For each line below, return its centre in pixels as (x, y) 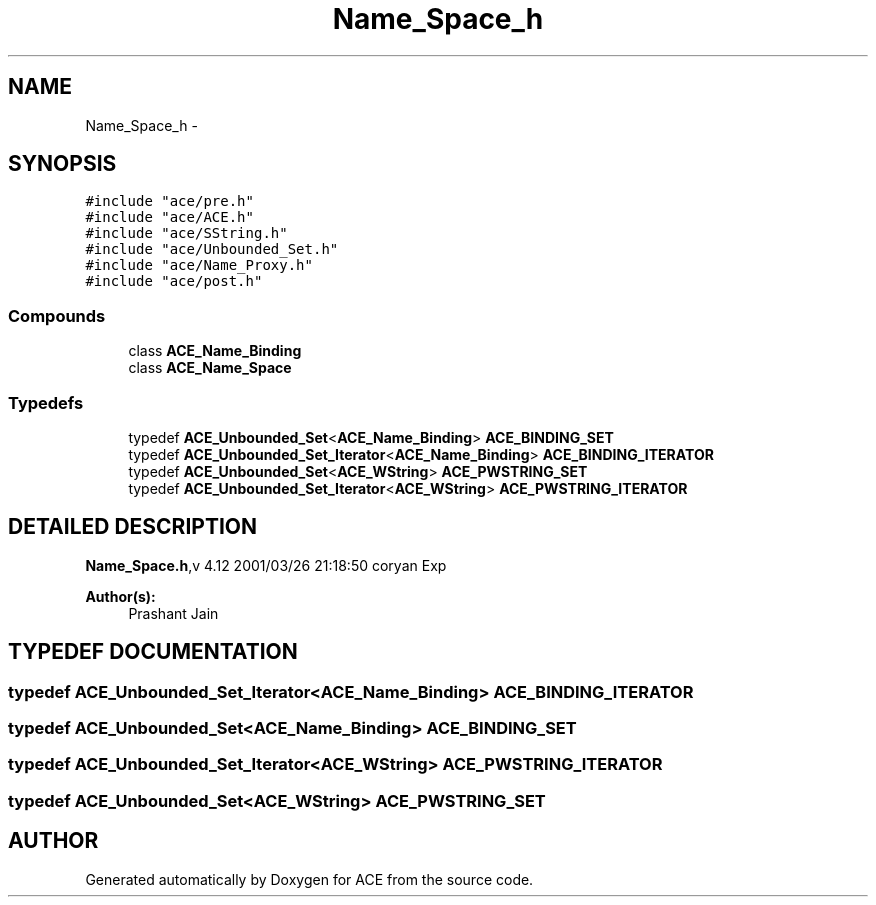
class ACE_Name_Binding (215, 351)
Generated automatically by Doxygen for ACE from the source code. (309, 879)
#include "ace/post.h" (174, 281)
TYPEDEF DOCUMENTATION (153, 652)
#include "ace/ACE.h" (169, 217)
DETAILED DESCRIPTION (133, 527)
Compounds (57, 315)
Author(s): (120, 596)
